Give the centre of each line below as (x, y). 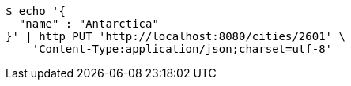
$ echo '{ (36, 11)
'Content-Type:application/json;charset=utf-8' (182, 49)
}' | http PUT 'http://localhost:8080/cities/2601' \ (175, 36)
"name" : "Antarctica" (89, 24)
